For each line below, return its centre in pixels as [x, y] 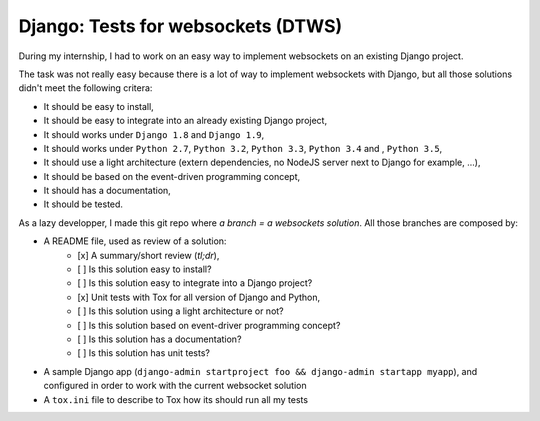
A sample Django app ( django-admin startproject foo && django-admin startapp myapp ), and [260, 371]
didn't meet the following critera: [85, 88]
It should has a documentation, [107, 191]
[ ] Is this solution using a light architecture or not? [180, 311]
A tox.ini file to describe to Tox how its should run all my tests [176, 399]
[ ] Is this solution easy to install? [144, 269]
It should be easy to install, [98, 106]
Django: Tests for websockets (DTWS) [180, 26]
